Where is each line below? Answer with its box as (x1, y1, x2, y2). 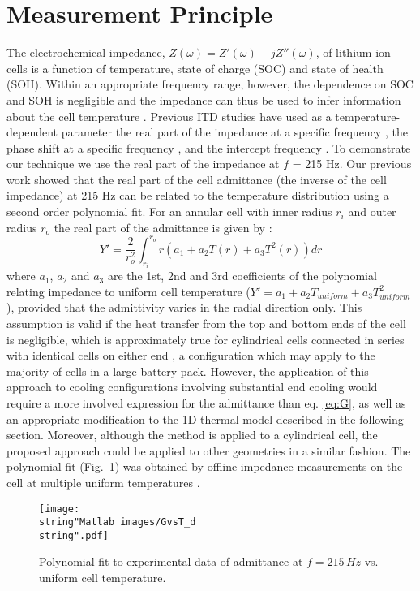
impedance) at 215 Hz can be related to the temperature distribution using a (6, 187, 389, 204)
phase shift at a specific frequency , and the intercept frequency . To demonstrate (6, 139, 411, 156)
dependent (6, 123, 58, 140)
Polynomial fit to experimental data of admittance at (39, 553, 303, 570)
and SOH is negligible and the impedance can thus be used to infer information (6, 91, 401, 108)
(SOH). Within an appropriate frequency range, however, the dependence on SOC (6, 75, 414, 93)
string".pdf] (39, 529, 109, 541)
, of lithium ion (315, 44, 391, 61)
